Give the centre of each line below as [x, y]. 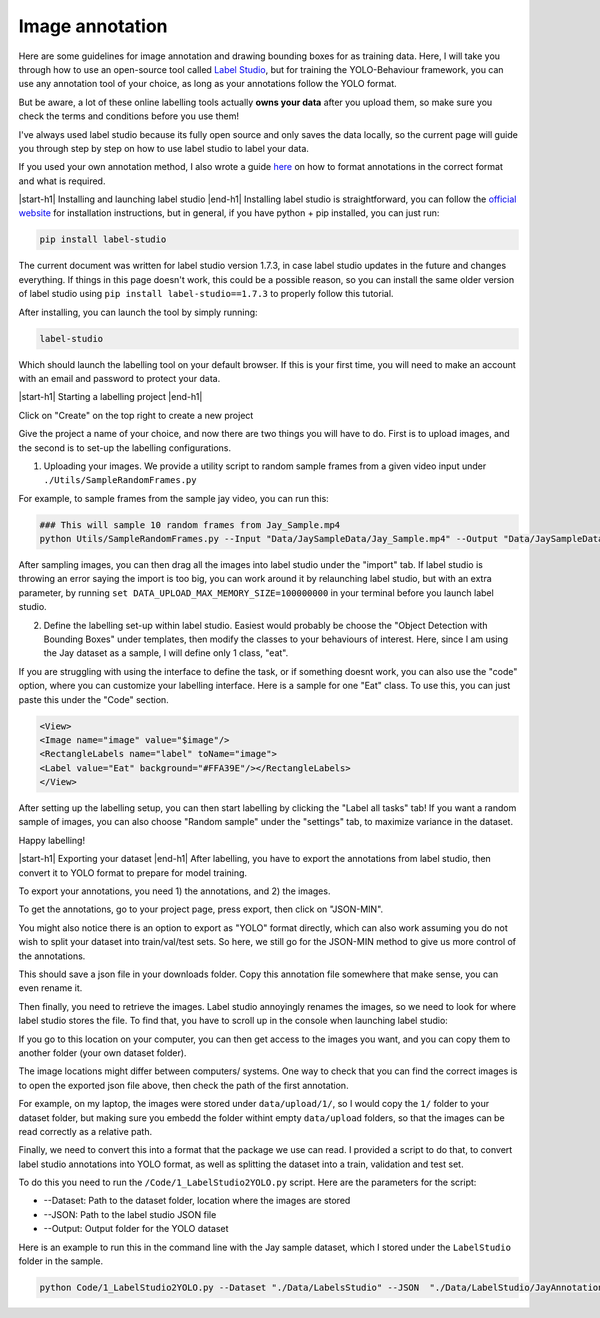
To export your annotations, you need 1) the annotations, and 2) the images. [174, 891]
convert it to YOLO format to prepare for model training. [133, 872]
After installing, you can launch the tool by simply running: [138, 312]
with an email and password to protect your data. [119, 378]
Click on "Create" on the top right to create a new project [136, 415]
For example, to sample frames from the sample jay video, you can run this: [173, 498]
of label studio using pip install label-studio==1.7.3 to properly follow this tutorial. [206, 294]
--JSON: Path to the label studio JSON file [130, 1214]
